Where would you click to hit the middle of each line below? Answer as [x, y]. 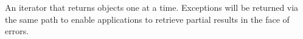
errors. [17, 31]
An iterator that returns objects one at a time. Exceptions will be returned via [152, 7]
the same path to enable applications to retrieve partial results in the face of [147, 19]
